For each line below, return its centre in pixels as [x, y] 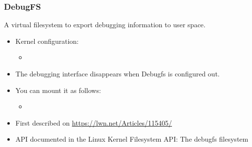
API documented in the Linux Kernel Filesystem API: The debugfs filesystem [132, 139]
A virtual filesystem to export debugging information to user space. [105, 25]
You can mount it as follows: [58, 90]
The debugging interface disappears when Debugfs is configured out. [117, 73]
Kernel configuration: [47, 41]
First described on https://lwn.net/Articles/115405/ [94, 122]
